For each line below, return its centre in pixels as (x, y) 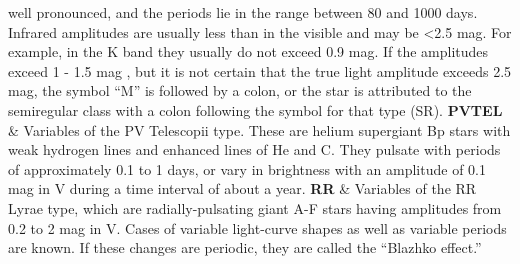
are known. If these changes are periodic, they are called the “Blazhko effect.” (245, 247)
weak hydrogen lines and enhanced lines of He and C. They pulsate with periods (254, 149)
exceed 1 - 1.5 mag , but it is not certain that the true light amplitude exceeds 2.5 (260, 70)
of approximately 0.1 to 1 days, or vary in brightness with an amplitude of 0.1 (247, 168)
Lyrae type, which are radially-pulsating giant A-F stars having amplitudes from (255, 207)
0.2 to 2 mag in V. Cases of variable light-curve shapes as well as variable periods (257, 227)
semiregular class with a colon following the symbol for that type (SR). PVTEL (255, 109)
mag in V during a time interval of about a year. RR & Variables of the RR (242, 188)
